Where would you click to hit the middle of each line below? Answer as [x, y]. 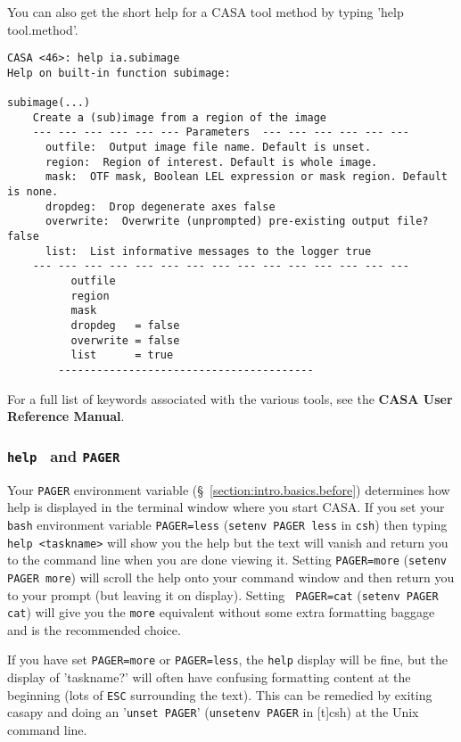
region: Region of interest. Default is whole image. [211, 162]
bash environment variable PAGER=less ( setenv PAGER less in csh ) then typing [227, 524]
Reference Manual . [66, 416]
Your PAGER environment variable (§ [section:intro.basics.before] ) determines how [229, 489]
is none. [33, 192]
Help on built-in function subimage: [119, 73]
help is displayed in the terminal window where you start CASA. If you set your [226, 507]
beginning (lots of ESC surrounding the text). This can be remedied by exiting [220, 694]
